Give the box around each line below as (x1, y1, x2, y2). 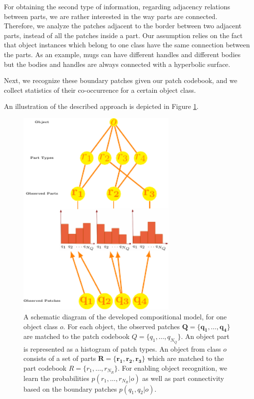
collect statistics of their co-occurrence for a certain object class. (4, 84, 196, 95)
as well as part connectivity (142, 373, 224, 383)
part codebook (23, 362, 66, 373)
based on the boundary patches (23, 383, 117, 394)
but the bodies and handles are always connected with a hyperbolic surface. (4, 59, 231, 69)
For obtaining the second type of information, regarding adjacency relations (4, 1, 230, 11)
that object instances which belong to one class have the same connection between (4, 40, 250, 50)
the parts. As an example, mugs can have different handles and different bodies (4, 49, 241, 59)
